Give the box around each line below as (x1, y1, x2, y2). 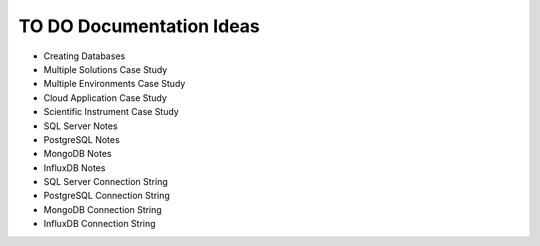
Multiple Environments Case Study (43, 78, 186, 90)
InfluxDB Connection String (43, 218, 156, 230)
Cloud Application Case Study (43, 91, 167, 104)
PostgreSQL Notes (43, 133, 120, 145)
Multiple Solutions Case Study (43, 63, 168, 75)
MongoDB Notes (43, 148, 112, 160)
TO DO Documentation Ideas (18, 15, 260, 37)
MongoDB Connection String (43, 203, 162, 215)
